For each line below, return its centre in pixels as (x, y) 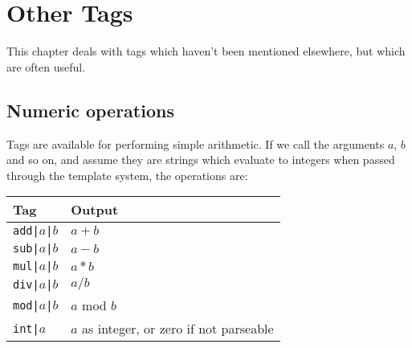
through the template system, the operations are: (127, 175)
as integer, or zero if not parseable (178, 329)
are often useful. (46, 66)
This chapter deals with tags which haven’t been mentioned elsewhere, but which (206, 51)
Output (95, 210)
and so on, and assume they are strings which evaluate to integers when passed (201, 160)
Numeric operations (90, 110)
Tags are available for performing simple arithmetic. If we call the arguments (196, 143)
